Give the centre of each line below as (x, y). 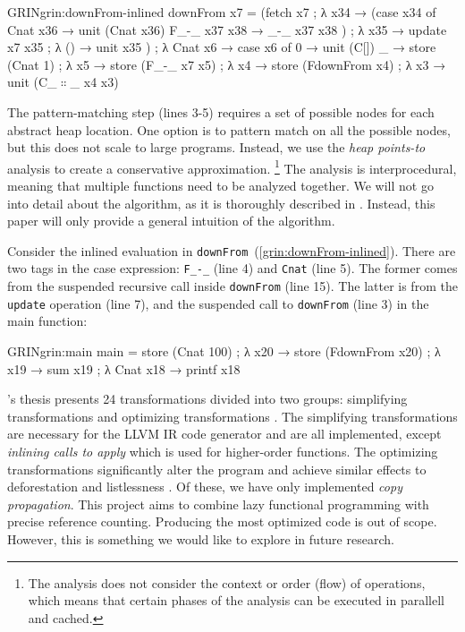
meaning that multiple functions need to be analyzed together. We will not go (220, 185)
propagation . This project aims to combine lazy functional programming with (218, 504)
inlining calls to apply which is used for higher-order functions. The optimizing (223, 451)
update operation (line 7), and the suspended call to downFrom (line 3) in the (218, 303)
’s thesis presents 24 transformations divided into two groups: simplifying (207, 399)
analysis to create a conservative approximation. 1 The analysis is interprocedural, (232, 167)
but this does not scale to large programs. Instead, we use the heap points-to (216, 147)
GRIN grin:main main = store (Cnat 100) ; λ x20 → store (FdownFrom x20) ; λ (224, 351)
